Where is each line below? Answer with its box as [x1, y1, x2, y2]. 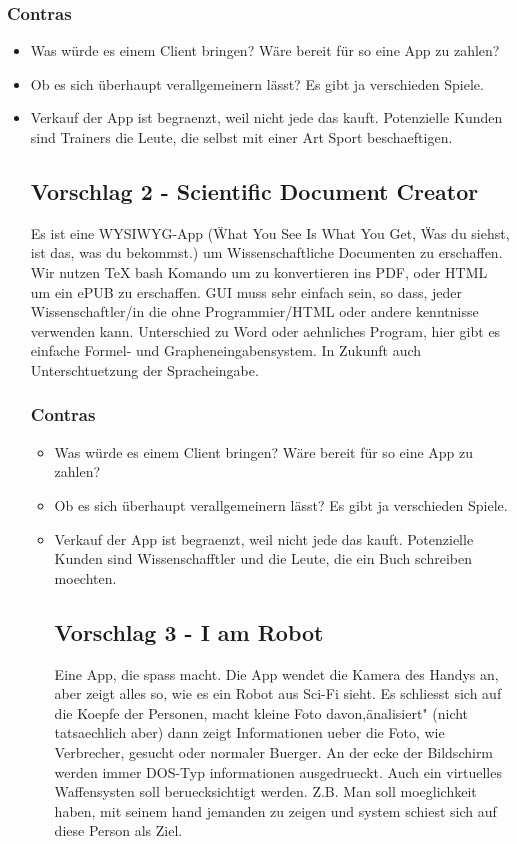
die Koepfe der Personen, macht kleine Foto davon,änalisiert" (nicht [54, 702, 469, 723]
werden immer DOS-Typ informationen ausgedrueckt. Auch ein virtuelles [54, 761, 502, 782]
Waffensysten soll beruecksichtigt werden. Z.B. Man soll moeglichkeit [54, 781, 477, 802]
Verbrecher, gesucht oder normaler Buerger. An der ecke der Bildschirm [54, 741, 494, 762]
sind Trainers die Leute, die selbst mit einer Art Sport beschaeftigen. [30, 127, 453, 147]
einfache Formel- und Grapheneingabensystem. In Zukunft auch [30, 340, 422, 361]
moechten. [54, 567, 117, 588]
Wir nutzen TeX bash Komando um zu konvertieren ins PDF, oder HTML [30, 261, 488, 282]
